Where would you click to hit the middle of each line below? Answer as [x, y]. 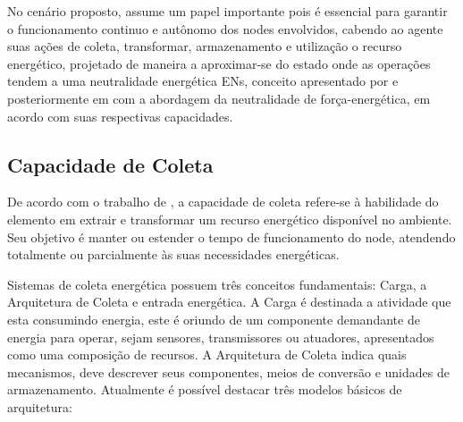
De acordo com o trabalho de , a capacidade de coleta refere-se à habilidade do [223, 202]
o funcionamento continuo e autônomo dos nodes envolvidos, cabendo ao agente [225, 28]
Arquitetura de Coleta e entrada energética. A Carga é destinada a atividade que [229, 302]
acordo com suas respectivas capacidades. [120, 116]
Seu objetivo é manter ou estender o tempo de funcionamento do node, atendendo [231, 236]
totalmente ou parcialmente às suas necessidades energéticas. [173, 254]
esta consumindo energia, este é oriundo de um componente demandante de [214, 319]
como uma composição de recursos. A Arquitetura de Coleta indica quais [207, 354]
